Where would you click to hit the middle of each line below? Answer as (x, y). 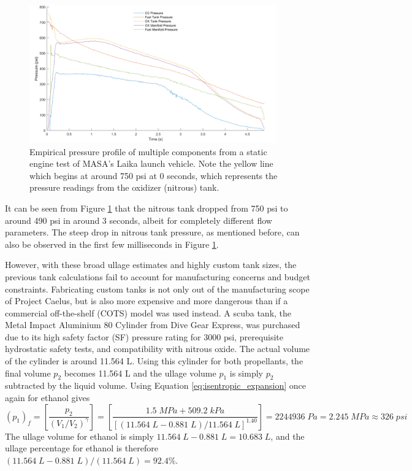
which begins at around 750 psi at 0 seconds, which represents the (154, 175)
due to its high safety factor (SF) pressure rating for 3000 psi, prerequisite (144, 336)
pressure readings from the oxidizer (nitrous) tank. (124, 187)
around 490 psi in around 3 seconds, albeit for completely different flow (139, 220)
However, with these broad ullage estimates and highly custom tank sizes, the (151, 265)
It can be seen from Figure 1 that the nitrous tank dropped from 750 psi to (147, 208)
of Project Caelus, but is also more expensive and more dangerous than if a (147, 301)
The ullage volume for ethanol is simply (79, 436)
